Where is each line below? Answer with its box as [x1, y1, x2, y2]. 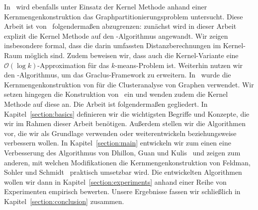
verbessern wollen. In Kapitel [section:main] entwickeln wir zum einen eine [4, 138, 231, 148]
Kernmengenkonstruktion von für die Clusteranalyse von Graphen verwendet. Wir [4, 79, 254, 89]
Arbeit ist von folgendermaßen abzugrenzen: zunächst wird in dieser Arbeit [4, 21, 237, 31]
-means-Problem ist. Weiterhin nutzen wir [115, 60, 243, 70]
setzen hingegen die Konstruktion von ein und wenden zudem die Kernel [4, 89, 228, 99]
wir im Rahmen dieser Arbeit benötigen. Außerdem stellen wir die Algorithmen [4, 118, 246, 129]
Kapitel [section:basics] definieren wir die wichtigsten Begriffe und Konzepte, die [4, 108, 250, 119]
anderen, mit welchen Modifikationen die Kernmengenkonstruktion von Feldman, [4, 157, 251, 167]
